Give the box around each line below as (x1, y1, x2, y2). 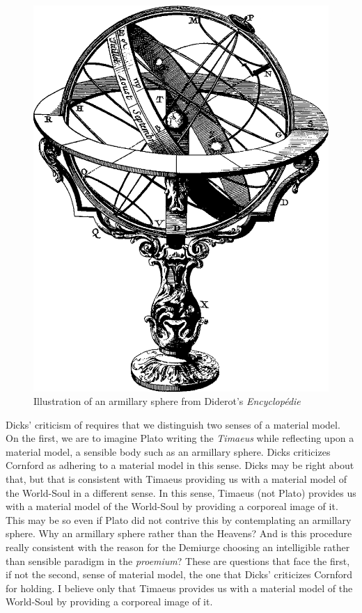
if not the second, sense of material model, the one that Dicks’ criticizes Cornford (6, 567, 353, 582)
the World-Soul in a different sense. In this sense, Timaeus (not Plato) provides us (6, 485, 356, 500)
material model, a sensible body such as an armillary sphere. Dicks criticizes (6, 444, 331, 459)
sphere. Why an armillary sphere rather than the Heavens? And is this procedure (6, 526, 352, 541)
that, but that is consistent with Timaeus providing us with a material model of (6, 472, 347, 486)
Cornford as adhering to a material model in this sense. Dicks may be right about (6, 458, 354, 472)
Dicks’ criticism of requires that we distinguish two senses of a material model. (6, 417, 340, 431)
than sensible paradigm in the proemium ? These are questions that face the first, (6, 553, 350, 568)
